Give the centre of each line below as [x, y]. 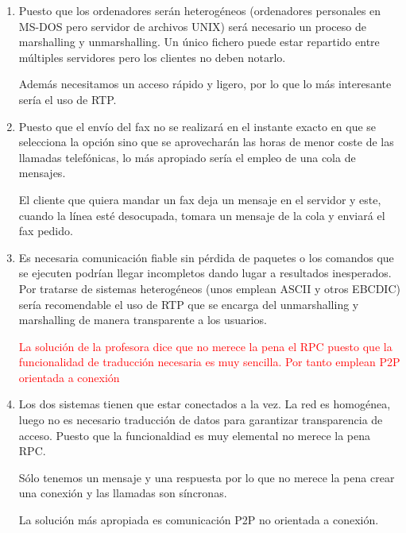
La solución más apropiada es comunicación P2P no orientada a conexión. [199, 520]
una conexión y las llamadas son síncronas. [123, 493]
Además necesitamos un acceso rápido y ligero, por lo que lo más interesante [205, 84]
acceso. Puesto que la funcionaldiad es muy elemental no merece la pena [194, 435]
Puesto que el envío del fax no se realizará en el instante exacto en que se [197, 126]
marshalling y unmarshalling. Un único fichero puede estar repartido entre [199, 42]
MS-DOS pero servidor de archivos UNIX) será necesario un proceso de [192, 26]
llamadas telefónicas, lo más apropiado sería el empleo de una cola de [187, 157]
